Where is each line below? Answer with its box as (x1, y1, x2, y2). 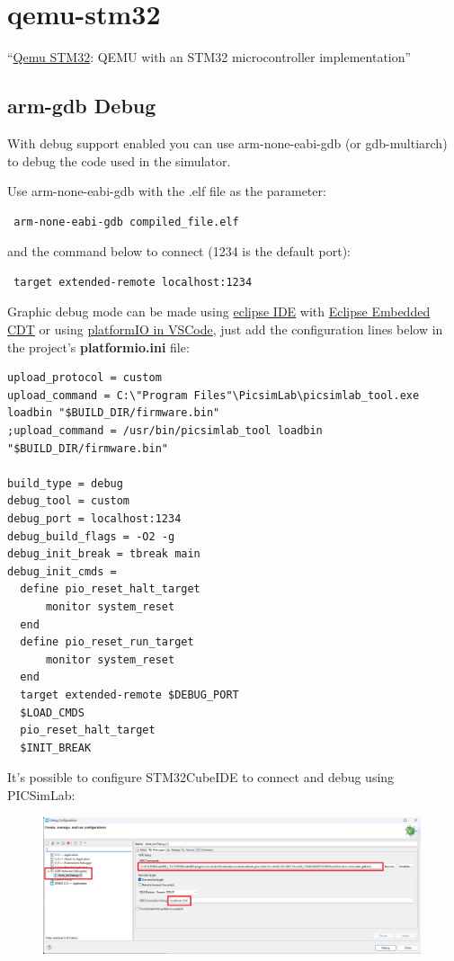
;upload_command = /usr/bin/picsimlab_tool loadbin (7, 424, 323, 438)
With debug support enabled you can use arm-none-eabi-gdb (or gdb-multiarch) (7, 133, 448, 152)
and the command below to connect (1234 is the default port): (7, 242, 352, 261)
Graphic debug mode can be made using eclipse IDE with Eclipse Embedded (7, 302, 431, 321)
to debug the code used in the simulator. (7, 151, 231, 170)
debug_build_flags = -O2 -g (7, 529, 175, 543)
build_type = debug (7, 476, 123, 490)
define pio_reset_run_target (20, 636, 194, 649)
